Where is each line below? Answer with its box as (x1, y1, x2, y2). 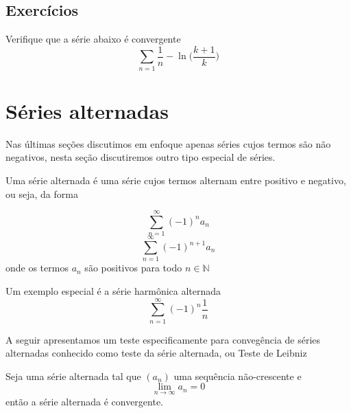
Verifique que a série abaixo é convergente (5, 32, 181, 46)
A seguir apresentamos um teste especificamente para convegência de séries (5, 332, 321, 346)
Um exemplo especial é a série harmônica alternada (5, 283, 221, 298)
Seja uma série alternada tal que (5, 368, 141, 383)
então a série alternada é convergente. (5, 394, 163, 408)
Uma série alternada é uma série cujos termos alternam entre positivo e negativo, (5, 172, 346, 187)
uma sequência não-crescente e (173, 368, 302, 383)
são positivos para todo (84, 260, 182, 275)
